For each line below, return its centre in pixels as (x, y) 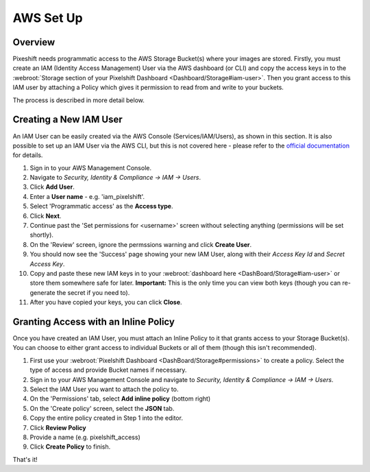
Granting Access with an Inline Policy (94, 321)
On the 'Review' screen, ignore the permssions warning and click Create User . (141, 244)
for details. (28, 155)
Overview (34, 42)
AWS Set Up (48, 18)
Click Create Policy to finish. (70, 447)
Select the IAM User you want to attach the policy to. (104, 389)
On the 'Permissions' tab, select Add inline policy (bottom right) (120, 399)
